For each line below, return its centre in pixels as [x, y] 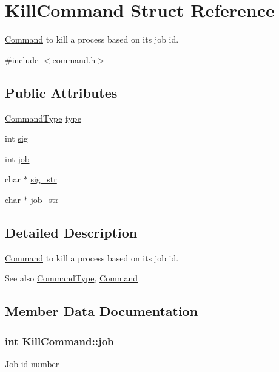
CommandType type [43, 118]
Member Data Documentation [102, 311]
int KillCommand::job [59, 341]
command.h [74, 59]
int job [17, 158]
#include [22, 59]
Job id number [32, 363]
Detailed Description [71, 232]
